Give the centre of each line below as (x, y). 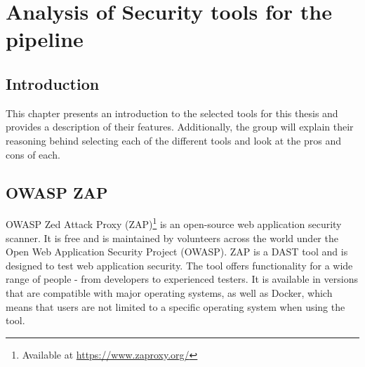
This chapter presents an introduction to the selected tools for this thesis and (172, 113)
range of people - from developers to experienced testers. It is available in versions (182, 279)
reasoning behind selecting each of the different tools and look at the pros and (173, 140)
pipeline (45, 39)
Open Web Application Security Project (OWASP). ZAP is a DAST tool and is (177, 252)
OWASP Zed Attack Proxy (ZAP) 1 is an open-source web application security (174, 223)
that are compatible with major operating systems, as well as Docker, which (169, 292)
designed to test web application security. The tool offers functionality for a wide (179, 265)
